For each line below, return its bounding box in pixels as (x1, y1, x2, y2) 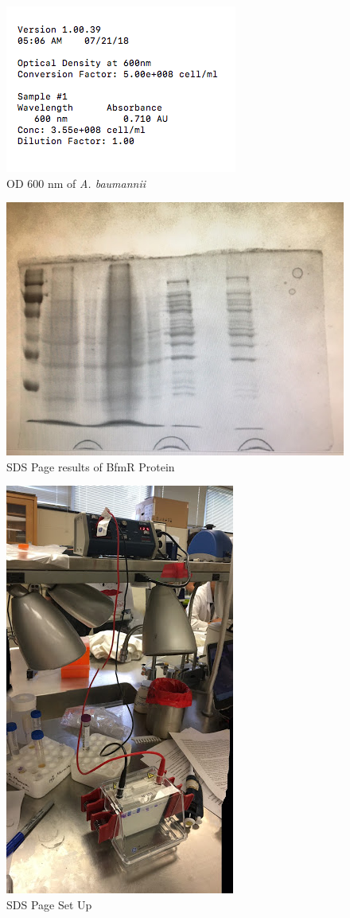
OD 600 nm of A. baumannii (6, 174, 146, 191)
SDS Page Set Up (6, 896, 92, 912)
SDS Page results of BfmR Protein (6, 458, 175, 475)
